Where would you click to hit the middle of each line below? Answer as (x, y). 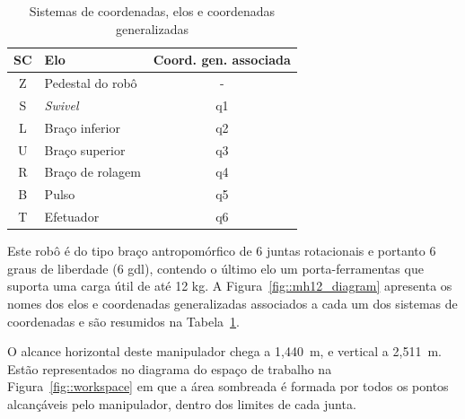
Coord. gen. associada (222, 60)
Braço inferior (82, 127)
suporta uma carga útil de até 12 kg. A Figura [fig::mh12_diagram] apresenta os (230, 286)
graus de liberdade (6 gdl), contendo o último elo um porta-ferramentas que (215, 268)
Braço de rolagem (92, 172)
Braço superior (85, 149)
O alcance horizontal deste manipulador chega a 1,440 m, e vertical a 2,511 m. (224, 351)
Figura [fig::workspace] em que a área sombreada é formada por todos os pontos (228, 386)
